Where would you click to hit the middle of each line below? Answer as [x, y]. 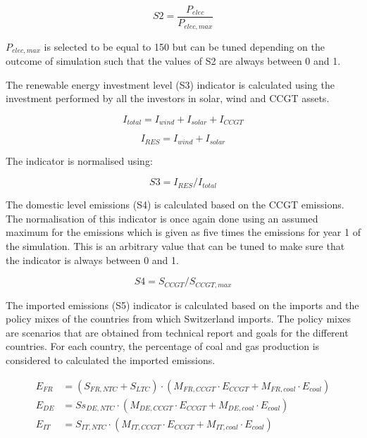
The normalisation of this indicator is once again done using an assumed [162, 218]
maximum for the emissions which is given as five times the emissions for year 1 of [183, 232]
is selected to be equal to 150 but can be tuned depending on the [184, 46]
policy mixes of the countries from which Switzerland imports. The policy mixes [179, 319]
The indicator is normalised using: [79, 160]
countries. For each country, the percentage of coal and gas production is [163, 346]
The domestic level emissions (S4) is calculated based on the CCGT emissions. [175, 205]
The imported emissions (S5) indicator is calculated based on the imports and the [182, 305]
